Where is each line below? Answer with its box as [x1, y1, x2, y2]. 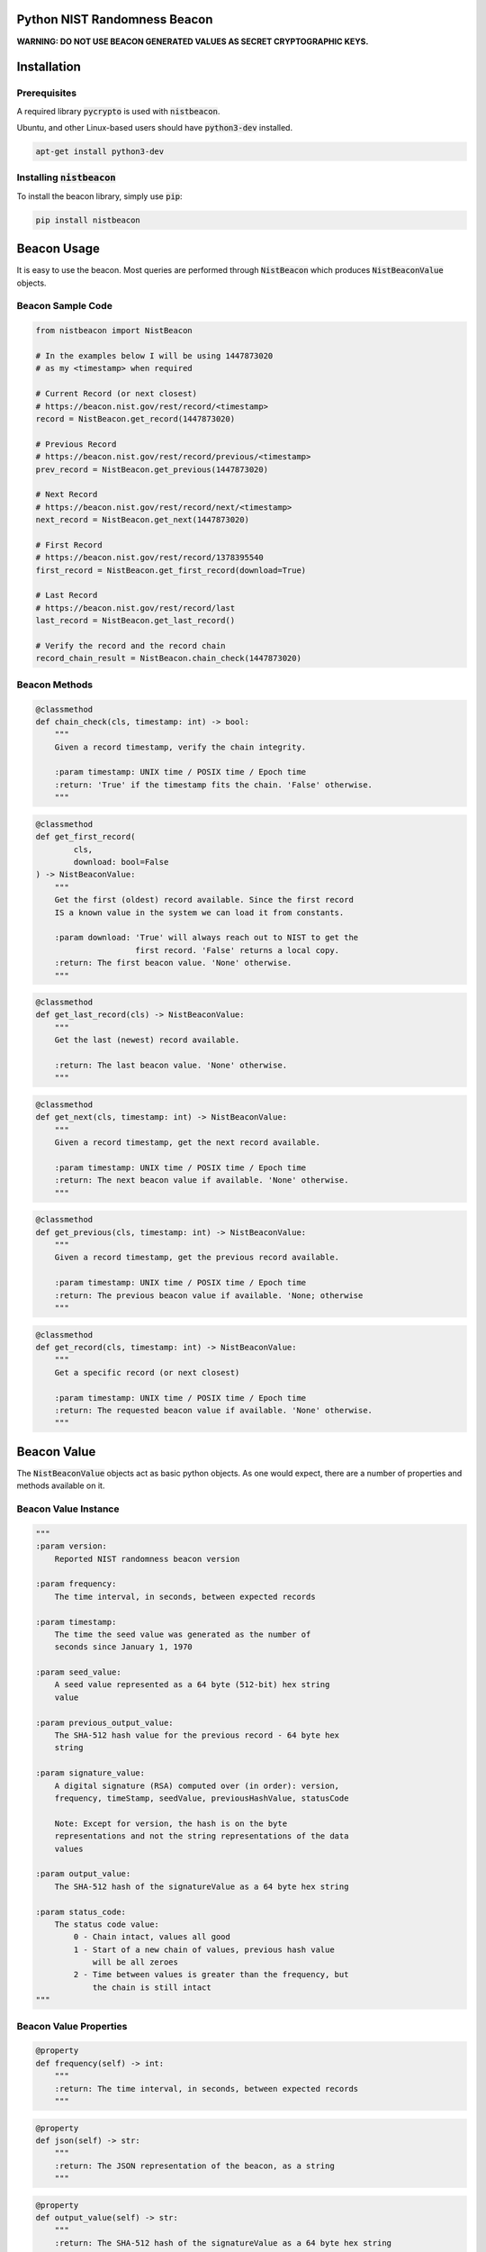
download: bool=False [73, 857, 169, 867]
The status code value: [54, 1919, 159, 1930]
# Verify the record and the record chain [35, 640, 226, 650]
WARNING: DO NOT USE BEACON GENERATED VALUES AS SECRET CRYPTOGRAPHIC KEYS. [16, 36, 369, 47]
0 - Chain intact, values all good [73, 1932, 231, 1942]
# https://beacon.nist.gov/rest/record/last [35, 603, 236, 613]
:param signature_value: [35, 1768, 146, 1778]
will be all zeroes [92, 1957, 179, 1967]
